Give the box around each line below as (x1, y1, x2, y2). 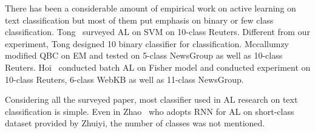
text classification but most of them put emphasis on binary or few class (5, 13, 274, 26)
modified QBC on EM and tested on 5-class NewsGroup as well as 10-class (5, 49, 283, 62)
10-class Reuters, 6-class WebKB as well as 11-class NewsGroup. (5, 73, 244, 85)
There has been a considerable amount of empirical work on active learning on (5, 2, 296, 14)
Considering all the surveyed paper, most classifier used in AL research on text (5, 93, 298, 106)
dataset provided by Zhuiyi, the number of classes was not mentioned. (5, 117, 265, 129)
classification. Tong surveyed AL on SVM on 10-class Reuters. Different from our (5, 25, 310, 38)
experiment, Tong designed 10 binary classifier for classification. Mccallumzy (5, 37, 289, 50)
